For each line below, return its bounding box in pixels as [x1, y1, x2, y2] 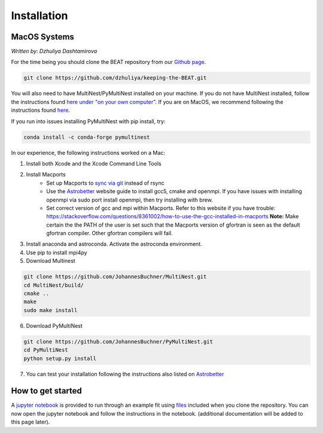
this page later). [11, 419, 50, 426]
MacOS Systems [11, 32, 75, 42]
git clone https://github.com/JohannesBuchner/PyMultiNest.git [23, 338, 214, 345]
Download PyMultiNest [26, 322, 83, 329]
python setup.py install [23, 355, 97, 362]
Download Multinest [26, 257, 76, 264]
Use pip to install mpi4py [26, 249, 87, 256]
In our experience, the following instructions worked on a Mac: [11, 149, 166, 156]
